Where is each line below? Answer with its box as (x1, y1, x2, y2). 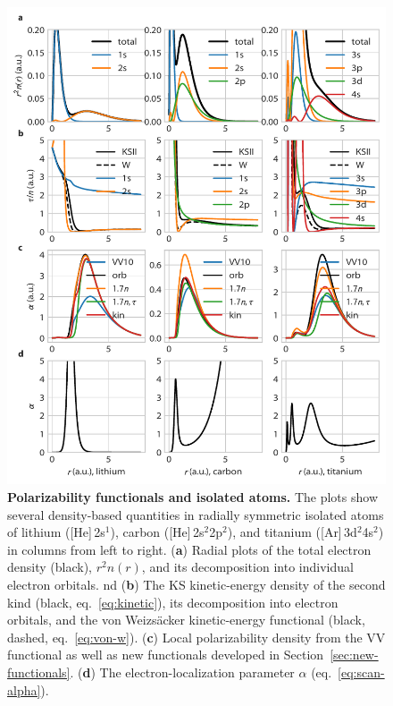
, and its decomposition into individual (141, 557, 354, 576)
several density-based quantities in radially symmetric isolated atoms (7, 505, 384, 523)
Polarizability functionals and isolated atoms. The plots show (7, 487, 378, 506)
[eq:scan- (338, 662, 385, 681)
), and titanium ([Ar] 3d (227, 523, 357, 541)
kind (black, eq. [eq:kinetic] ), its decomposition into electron (7, 592, 339, 611)
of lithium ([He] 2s (7, 523, 105, 541)
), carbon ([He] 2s (110, 523, 205, 541)
